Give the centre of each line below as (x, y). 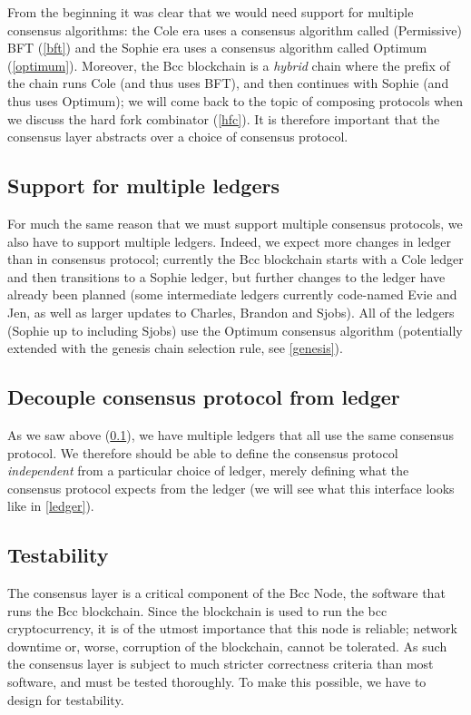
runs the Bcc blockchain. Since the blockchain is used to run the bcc (197, 610)
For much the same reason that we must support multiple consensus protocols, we (235, 223)
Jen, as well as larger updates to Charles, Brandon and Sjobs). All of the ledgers (231, 312)
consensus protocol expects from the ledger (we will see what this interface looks (231, 488)
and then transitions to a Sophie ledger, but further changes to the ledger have (226, 276)
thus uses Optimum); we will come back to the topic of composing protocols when (235, 100)
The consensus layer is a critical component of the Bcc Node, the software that (226, 593)
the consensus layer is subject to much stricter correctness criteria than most (221, 664)
